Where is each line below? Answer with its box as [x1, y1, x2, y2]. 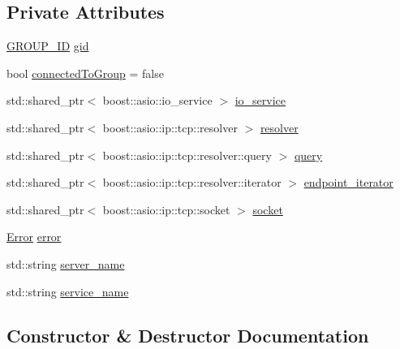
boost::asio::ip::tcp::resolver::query [102, 146, 272, 163]
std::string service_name [6, 282, 129, 299]
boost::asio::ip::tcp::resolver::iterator [102, 174, 282, 191]
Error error [6, 228, 62, 245]
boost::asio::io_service [102, 92, 213, 109]
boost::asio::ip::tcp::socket [102, 200, 230, 218]
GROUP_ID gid [6, 37, 89, 54]
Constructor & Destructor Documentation [6, 322, 369, 347]
